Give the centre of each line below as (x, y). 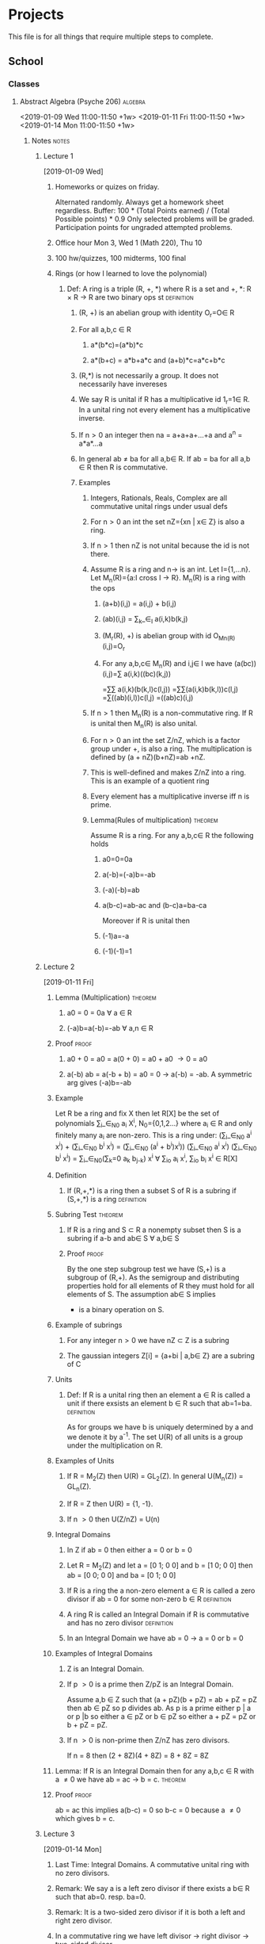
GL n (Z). (79, 1487)
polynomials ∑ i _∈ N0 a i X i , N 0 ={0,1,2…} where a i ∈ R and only (154, 1123)
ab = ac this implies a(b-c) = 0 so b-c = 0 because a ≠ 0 (148, 1810)
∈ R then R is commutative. (123, 467)
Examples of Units (85, 1460)
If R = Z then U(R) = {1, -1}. (110, 1503)
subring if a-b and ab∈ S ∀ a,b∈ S (123, 1238)
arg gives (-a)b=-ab (99, 1083)
